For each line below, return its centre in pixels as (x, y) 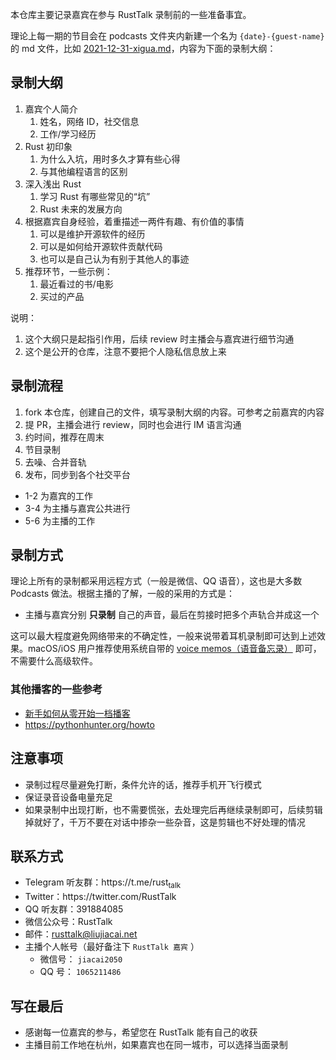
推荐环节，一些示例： (68, 271)
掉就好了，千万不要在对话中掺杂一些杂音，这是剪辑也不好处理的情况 (165, 822)
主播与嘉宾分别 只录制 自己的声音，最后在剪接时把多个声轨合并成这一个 (172, 615)
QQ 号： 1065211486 (80, 972)
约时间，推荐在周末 (64, 437)
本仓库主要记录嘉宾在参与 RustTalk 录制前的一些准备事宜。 (131, 14)
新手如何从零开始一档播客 (77, 713)
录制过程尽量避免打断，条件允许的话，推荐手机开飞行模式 (143, 784)
